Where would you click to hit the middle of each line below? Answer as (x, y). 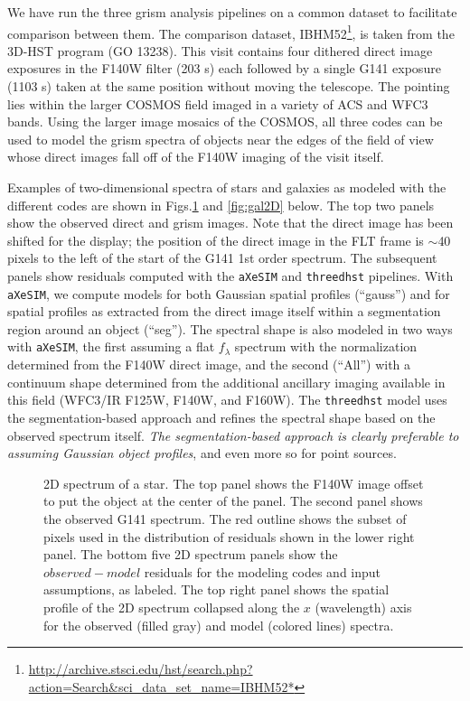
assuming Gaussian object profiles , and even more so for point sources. (202, 453)
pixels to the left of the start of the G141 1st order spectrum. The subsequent (222, 258)
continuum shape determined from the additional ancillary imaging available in (226, 382)
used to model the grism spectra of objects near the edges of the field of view (221, 139)
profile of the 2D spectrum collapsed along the (172, 607)
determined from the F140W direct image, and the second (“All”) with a (209, 365)
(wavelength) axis (363, 607)
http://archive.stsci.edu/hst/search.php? (141, 669)
